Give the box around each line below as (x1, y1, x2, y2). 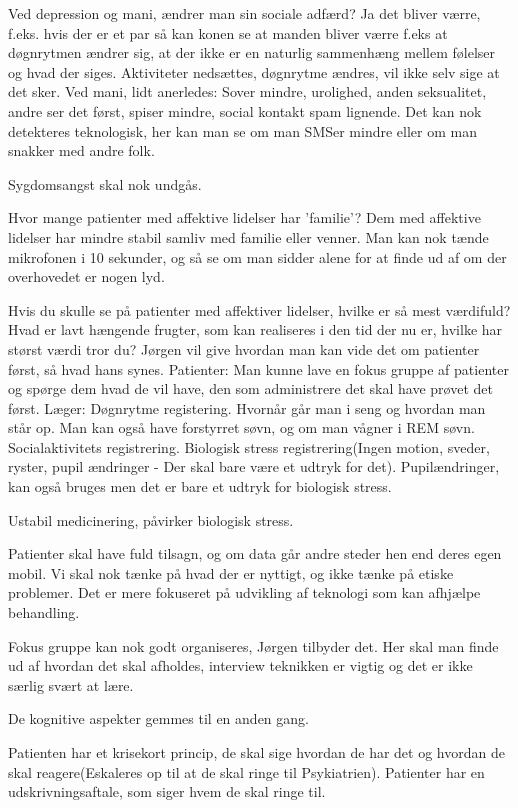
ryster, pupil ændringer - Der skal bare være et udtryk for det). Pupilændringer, (8, 456, 500, 477)
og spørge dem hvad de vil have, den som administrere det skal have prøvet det (8, 378, 493, 399)
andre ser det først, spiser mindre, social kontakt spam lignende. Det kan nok (8, 100, 482, 121)
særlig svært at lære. (8, 674, 134, 695)
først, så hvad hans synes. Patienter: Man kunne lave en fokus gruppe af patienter (8, 358, 509, 379)
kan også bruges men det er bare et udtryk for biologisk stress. (8, 476, 392, 497)
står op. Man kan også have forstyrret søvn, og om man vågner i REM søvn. (8, 417, 475, 438)
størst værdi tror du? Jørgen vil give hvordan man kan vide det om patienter (8, 338, 480, 359)
